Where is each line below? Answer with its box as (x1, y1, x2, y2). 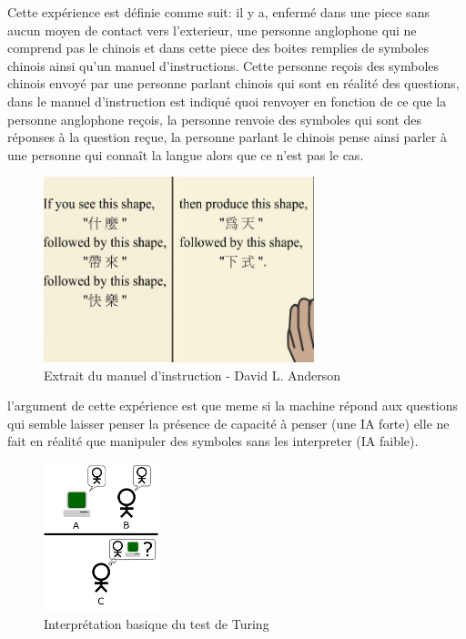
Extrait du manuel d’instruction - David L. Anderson (44, 365, 341, 384)
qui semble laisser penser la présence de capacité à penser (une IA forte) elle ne (7, 413, 450, 432)
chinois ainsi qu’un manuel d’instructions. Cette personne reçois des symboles (7, 56, 440, 75)
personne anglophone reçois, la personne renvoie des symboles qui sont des (7, 109, 421, 128)
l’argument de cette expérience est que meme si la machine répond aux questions (7, 396, 459, 415)
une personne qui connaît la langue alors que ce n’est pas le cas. (7, 145, 364, 164)
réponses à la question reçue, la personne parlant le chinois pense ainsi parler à (7, 127, 447, 147)
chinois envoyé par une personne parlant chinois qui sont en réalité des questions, (7, 74, 460, 93)
